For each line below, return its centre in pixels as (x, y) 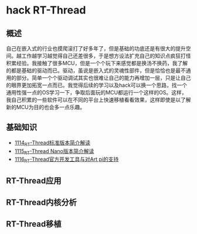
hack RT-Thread (46, 10)
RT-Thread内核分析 (42, 202)
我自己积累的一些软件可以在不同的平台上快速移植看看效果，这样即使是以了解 (98, 100)
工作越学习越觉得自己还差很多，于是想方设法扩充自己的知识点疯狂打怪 (106, 56)
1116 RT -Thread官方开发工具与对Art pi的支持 (67, 160)
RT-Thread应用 (34, 180)
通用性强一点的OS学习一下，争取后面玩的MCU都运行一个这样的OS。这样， (96, 92)
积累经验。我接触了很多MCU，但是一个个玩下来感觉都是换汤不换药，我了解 (97, 63)
